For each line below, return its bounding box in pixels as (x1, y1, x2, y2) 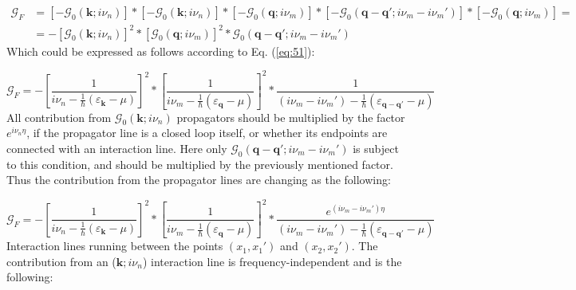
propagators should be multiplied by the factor (176, 108, 405, 125)
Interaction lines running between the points (6, 237, 223, 254)
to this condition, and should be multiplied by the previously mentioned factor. (6, 155, 393, 172)
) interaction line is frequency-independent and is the (142, 253, 402, 269)
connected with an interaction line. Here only (6, 139, 227, 156)
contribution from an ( (6, 253, 116, 269)
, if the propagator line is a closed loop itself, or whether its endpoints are (26, 124, 388, 141)
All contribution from (6, 108, 112, 125)
